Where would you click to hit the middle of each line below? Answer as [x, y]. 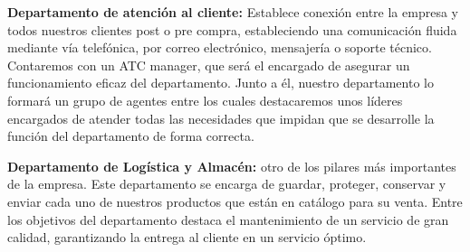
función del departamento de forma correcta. [131, 136]
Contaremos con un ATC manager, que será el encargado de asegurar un [209, 65]
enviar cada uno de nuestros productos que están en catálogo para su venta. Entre [235, 201]
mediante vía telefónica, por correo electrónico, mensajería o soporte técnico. [220, 47]
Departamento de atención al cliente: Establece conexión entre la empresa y [233, 12]
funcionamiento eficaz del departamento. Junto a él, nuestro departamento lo [221, 83]
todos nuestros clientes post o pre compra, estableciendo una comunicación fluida [232, 29]
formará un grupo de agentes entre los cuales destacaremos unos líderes [205, 100]
